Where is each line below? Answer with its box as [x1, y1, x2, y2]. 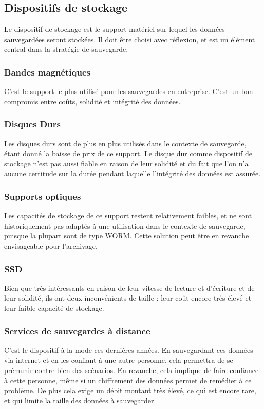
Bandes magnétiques [4, 65, 91, 78]
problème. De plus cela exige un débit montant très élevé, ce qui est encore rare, [4, 385, 256, 396]
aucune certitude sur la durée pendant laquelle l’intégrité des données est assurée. [4, 168, 261, 179]
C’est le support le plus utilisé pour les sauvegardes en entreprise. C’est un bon [4, 86, 253, 97]
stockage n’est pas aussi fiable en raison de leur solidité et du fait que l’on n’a [4, 158, 249, 169]
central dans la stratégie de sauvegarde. [4, 44, 128, 54]
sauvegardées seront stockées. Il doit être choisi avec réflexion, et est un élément [4, 33, 255, 44]
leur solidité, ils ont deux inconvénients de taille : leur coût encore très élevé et [4, 292, 252, 303]
